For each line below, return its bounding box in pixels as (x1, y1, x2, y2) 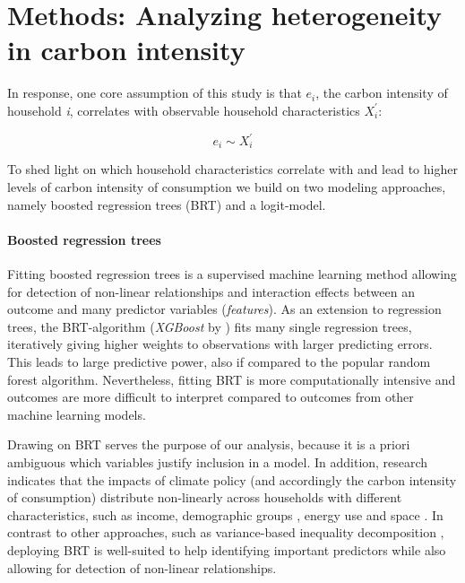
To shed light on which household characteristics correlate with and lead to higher (7, 160, 458, 178)
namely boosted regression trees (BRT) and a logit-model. (7, 195, 326, 213)
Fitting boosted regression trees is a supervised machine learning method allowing (7, 265, 457, 283)
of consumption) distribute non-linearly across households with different (7, 488, 402, 507)
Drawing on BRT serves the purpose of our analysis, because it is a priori (7, 435, 410, 454)
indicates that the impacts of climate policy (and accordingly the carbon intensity (7, 470, 457, 489)
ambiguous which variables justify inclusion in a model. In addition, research (7, 452, 428, 471)
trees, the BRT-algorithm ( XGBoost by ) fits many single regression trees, (7, 317, 412, 335)
